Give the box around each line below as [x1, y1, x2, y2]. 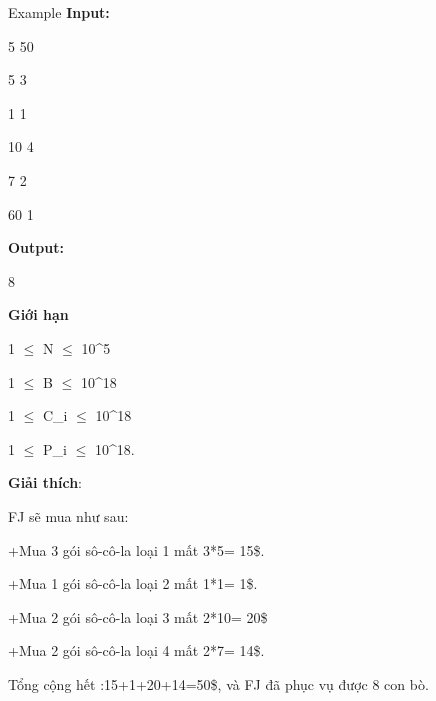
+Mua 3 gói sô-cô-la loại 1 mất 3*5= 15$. [8, 539, 265, 560]
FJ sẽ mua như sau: [8, 505, 129, 526]
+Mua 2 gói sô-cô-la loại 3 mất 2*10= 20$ [8, 606, 268, 627]
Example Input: [8, 2, 110, 22]
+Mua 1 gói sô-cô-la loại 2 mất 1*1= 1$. [8, 573, 258, 594]
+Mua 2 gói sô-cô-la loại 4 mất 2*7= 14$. [8, 640, 265, 661]
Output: [8, 237, 64, 258]
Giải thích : [8, 472, 83, 493]
